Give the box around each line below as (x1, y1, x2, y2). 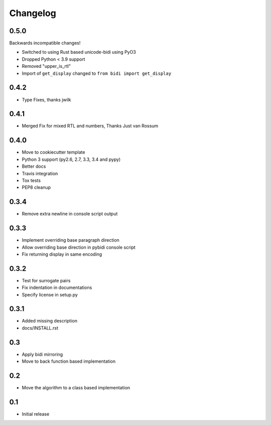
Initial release (22, 411, 50, 417)
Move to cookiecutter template (22, 149, 85, 155)
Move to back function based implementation (22, 358, 115, 364)
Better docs (22, 163, 46, 169)
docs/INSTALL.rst (22, 325, 59, 331)
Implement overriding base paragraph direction (22, 237, 120, 243)
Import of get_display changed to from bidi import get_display (22, 70, 172, 76)
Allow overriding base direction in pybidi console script (22, 244, 135, 250)
